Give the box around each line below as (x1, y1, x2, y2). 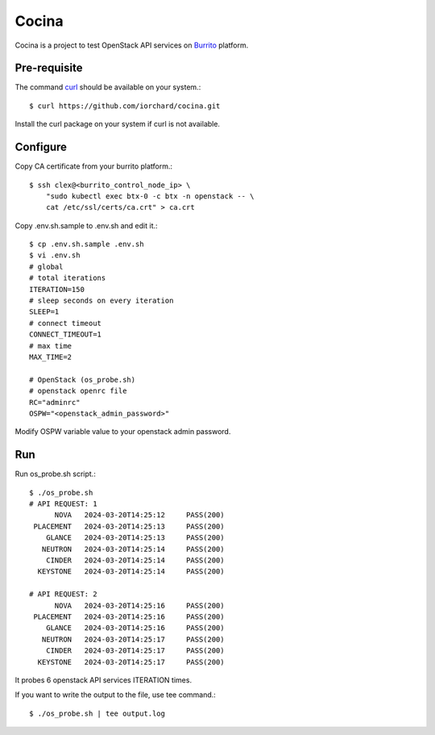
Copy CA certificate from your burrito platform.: (14, 161, 173, 171)
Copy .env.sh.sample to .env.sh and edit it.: (14, 220, 158, 230)
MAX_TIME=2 (29, 353, 72, 361)
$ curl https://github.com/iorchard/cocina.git (29, 101, 221, 111)
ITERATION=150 (29, 285, 85, 294)
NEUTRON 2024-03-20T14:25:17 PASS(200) (41, 634, 225, 644)
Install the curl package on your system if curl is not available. (14, 119, 221, 129)
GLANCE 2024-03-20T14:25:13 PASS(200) (45, 533, 225, 542)
